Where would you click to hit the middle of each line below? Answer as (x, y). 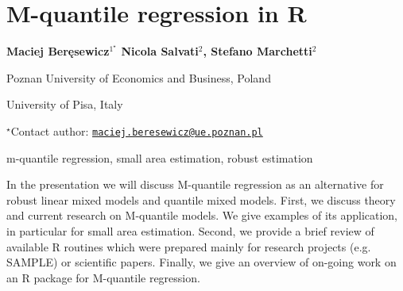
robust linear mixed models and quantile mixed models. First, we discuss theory (201, 199)
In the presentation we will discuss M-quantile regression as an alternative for (195, 184)
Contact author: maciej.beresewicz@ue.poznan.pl (137, 130)
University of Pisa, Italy (65, 104)
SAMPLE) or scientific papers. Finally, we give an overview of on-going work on (201, 262)
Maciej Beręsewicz (58, 51)
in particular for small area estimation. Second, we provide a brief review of (190, 230)
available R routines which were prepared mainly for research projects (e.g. (189, 246)
